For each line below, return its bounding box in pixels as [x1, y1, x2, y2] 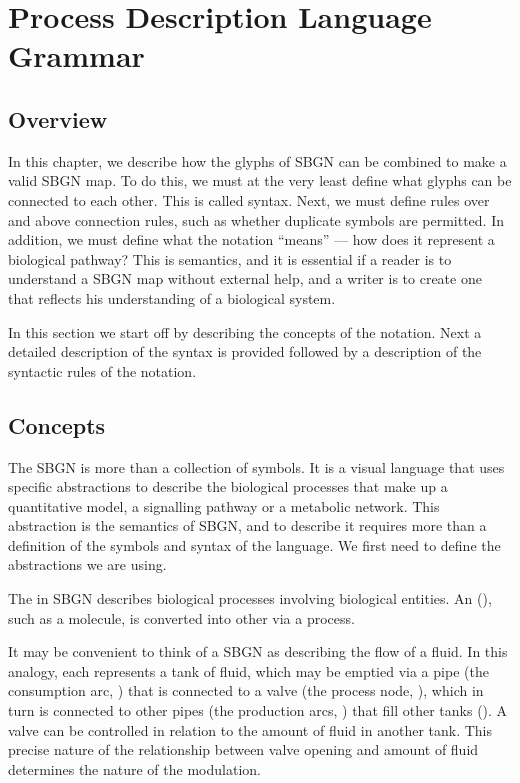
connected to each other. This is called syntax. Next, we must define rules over [8, 189, 490, 210]
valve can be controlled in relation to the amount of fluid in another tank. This [8, 719, 493, 740]
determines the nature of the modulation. [8, 758, 261, 779]
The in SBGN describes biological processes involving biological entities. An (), [8, 588, 492, 609]
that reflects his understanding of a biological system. [8, 287, 336, 308]
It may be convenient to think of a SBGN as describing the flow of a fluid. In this [8, 641, 508, 662]
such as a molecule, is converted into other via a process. [8, 607, 355, 628]
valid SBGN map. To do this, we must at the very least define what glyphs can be [8, 170, 512, 191]
